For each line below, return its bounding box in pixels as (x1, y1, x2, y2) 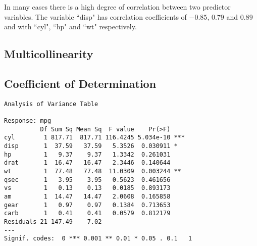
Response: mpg (4, 117, 52, 125)
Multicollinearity (4, 46, 93, 62)
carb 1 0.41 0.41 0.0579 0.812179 (4, 210, 171, 217)
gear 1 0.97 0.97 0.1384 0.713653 (4, 201, 171, 209)
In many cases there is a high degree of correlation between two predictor (4, 2, 231, 12)
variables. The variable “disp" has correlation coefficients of (4, 11, 187, 22)
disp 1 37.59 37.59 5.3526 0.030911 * (4, 142, 178, 150)
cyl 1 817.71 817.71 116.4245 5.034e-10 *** (4, 134, 185, 141)
